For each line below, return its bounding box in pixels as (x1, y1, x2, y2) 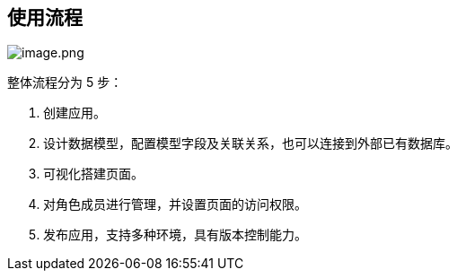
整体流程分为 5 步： (7, 74, 123, 91)
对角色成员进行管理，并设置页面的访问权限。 (43, 196, 307, 213)
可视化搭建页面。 (43, 166, 144, 182)
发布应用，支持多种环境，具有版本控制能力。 (43, 227, 307, 243)
